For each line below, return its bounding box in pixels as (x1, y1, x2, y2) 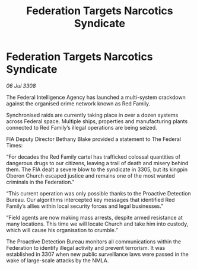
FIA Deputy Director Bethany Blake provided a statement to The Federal (6, 135, 182, 143)
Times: (6, 142, 23, 149)
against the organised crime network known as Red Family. (6, 99, 151, 107)
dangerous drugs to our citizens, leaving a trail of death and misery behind (6, 159, 189, 166)
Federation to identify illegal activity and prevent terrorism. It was (6, 244, 166, 251)
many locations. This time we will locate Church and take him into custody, (6, 220, 189, 227)
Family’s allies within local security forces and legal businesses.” (6, 202, 164, 210)
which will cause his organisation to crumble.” (6, 226, 119, 233)
